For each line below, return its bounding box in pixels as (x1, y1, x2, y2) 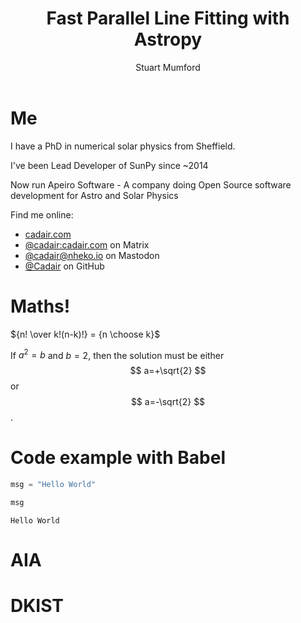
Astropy (133, 28, 203, 51)
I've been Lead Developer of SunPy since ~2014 (10, 159, 209, 171)
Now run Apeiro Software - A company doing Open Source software (10, 178, 292, 191)
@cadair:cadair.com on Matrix (24, 238, 150, 251)
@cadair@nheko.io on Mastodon (24, 249, 160, 261)
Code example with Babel (10, 447, 226, 469)
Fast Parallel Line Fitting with (46, 7, 290, 30)
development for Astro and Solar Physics (10, 189, 179, 201)
